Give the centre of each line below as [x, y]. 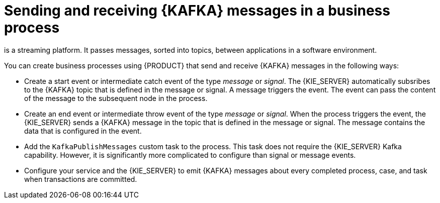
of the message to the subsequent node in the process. [116, 98]
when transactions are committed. [81, 179]
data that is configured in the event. [83, 131]
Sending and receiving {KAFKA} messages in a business [197, 11]
